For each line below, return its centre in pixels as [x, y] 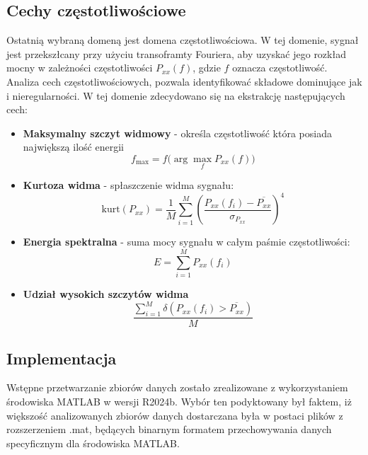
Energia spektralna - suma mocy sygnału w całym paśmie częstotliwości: [186, 242]
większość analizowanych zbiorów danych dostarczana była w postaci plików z [175, 415]
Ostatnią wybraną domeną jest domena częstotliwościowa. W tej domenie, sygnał [183, 40]
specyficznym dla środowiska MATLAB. [93, 443]
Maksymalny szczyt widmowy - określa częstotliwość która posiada [177, 133]
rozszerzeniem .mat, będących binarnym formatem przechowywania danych [169, 429]
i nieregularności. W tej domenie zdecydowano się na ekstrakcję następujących [176, 95]
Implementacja [62, 358]
